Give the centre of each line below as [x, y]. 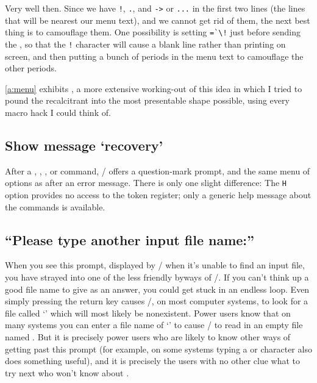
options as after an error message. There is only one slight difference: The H [146, 183]
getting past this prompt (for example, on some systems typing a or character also [158, 349]
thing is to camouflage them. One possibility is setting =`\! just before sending [153, 32]
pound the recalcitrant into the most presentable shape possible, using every [147, 100]
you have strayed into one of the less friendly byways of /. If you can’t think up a [157, 277]
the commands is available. [55, 206]
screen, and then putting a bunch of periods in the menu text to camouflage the [154, 56]
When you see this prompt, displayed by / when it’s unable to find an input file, [155, 265]
